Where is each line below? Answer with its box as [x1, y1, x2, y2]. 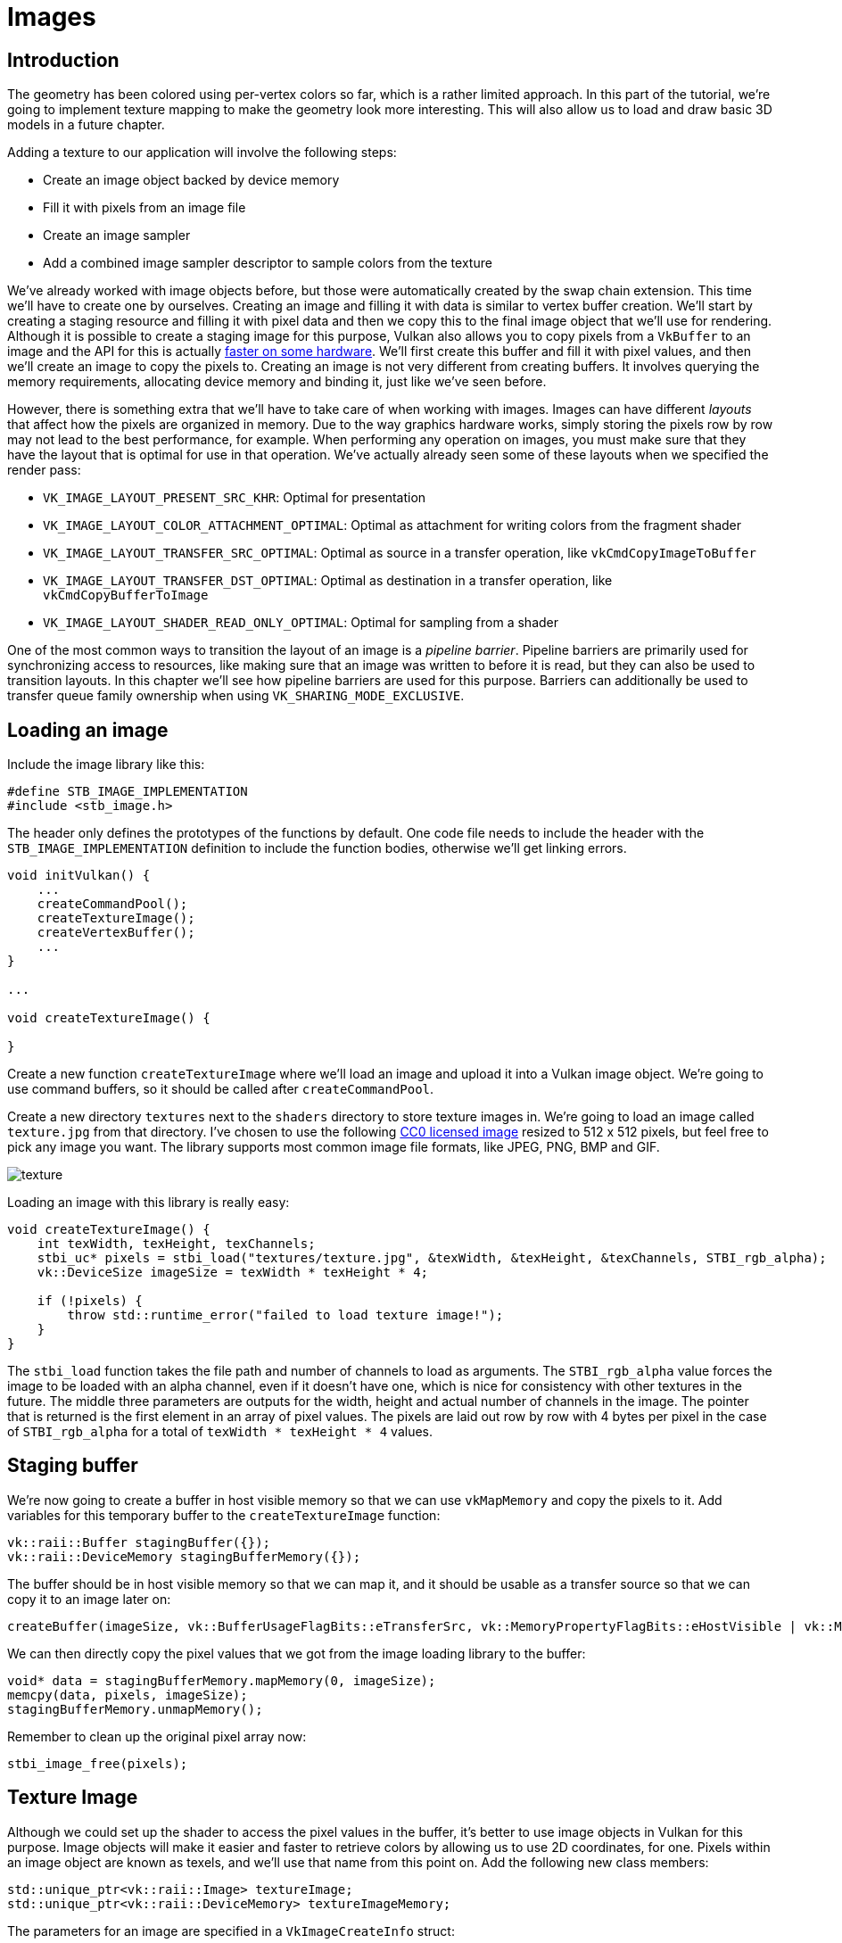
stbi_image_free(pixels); [7, 1756, 188, 1771]
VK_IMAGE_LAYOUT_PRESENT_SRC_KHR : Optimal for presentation [43, 490, 426, 506]
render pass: [7, 462, 81, 478]
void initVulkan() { [7, 868, 151, 883]
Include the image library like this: [7, 757, 205, 773]
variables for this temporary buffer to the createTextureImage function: [7, 1507, 441, 1523]
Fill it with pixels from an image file [43, 200, 246, 216]
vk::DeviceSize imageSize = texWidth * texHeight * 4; [37, 1265, 429, 1280]
